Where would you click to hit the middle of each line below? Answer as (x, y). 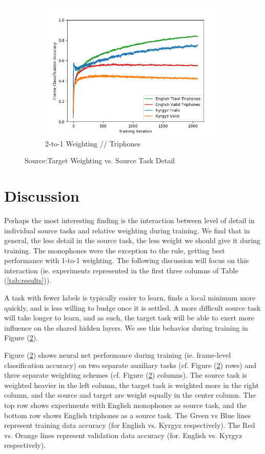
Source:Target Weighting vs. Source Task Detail (100, 160)
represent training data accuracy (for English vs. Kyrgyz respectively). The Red (130, 425)
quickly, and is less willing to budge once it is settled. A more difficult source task (132, 307)
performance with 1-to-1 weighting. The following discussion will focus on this (127, 260)
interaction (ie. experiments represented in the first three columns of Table (121, 270)
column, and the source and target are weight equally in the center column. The (130, 395)
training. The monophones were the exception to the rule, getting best (115, 250)
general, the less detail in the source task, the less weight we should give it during (132, 240)
